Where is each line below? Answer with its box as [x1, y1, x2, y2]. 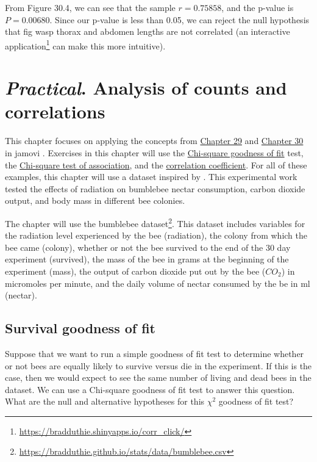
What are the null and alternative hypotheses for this [5, 395, 205, 408]
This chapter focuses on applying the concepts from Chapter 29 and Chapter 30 [5, 134, 304, 147]
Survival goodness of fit [5, 319, 156, 337]
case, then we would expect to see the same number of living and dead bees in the [5, 371, 312, 384]
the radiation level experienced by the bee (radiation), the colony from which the [5, 229, 308, 242]
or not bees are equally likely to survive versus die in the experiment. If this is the [5, 359, 312, 372]
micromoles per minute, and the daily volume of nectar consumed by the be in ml [5, 276, 310, 289]
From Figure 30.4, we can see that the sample [5, 1, 176, 13]
